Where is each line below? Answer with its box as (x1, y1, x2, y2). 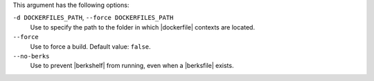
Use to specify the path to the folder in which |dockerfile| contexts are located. (30, 23, 256, 31)
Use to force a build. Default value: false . (30, 42, 152, 51)
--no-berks (12, 52, 50, 60)
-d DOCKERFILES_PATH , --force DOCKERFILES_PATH (12, 14, 174, 22)
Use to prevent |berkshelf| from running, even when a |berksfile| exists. (30, 62, 234, 70)
